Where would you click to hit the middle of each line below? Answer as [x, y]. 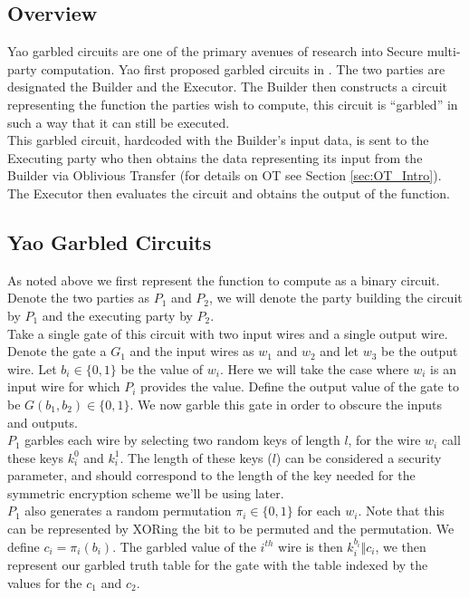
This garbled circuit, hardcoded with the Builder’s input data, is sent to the [218, 140]
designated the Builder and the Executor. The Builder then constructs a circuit [227, 87]
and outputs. [43, 422]
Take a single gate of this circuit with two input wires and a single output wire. [228, 333]
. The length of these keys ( [196, 457]
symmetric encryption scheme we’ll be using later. [146, 492]
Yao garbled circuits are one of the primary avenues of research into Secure [215, 51]
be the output [420, 351]
